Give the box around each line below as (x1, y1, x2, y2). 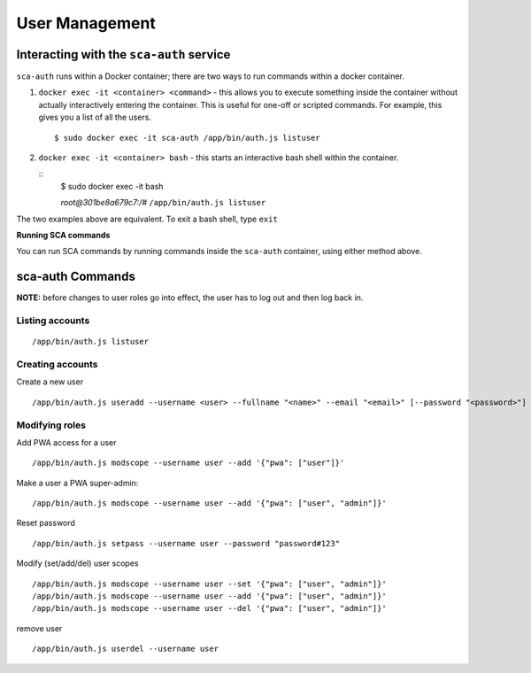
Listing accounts (16, 314, 90, 327)
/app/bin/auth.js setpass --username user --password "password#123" (32, 538, 341, 548)
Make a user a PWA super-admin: (16, 477, 139, 488)
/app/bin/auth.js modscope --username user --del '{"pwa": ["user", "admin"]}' (32, 603, 387, 614)
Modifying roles (16, 419, 86, 431)
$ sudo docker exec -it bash (60, 181, 164, 191)
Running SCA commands (16, 229, 111, 240)
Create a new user (16, 376, 84, 387)
